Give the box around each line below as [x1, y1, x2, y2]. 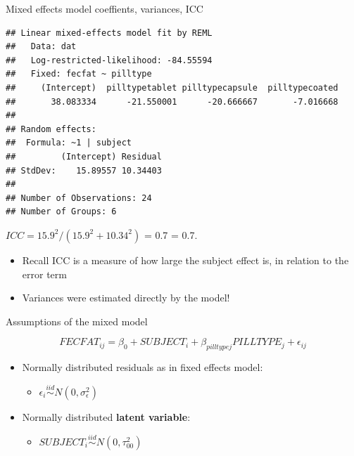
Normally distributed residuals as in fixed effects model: [22, 360, 263, 374]
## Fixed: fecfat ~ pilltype [6, 69, 152, 79]
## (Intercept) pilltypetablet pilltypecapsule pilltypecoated [6, 82, 339, 93]
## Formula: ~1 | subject [6, 138, 132, 148]
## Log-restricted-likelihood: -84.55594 [6, 55, 213, 65]
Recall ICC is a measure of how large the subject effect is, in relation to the [22, 252, 349, 267]
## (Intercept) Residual [6, 151, 162, 162]
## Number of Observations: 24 [6, 193, 152, 203]
